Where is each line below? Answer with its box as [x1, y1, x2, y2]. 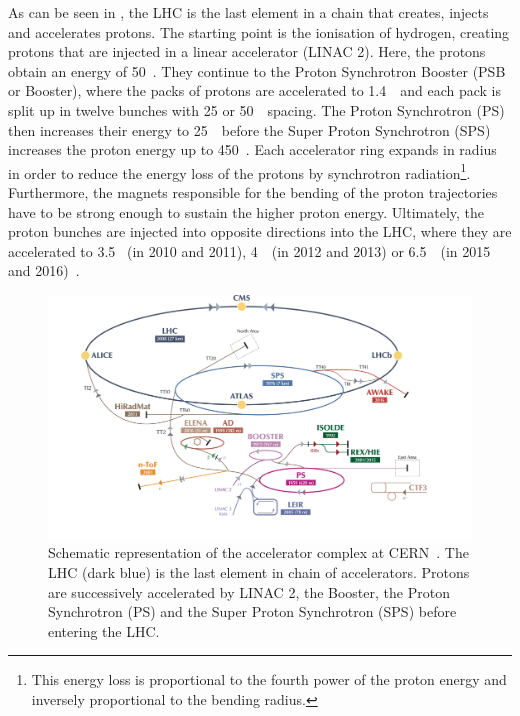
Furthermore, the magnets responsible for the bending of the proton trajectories [8, 182, 498, 202]
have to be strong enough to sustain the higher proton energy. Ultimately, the [8, 201, 485, 222]
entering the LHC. [48, 620, 160, 641]
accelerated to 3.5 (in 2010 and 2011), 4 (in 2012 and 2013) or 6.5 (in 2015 [8, 240, 491, 261]
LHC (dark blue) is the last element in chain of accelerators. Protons [48, 562, 470, 583]
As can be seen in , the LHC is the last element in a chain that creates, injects [8, 2, 489, 22]
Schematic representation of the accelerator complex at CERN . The [48, 542, 469, 563]
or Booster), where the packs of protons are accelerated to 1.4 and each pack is [8, 80, 502, 101]
